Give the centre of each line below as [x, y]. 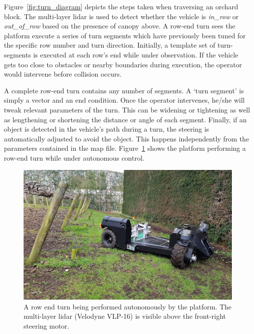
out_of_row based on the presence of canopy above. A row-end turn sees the [120, 26]
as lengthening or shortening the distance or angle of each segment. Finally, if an [126, 119]
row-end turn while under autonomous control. [74, 157]
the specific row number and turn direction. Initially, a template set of [110, 45]
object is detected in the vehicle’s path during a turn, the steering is [107, 129]
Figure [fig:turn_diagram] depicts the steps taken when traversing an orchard [121, 6]
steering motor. [46, 325]
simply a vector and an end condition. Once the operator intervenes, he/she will [124, 100]
